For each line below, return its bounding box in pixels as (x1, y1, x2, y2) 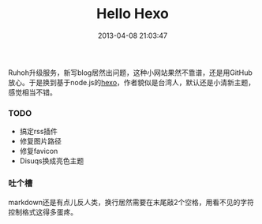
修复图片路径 (19, 136, 62, 146)
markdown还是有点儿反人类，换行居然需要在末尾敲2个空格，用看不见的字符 (8, 197, 254, 207)
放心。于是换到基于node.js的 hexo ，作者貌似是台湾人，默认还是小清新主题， (8, 77, 256, 87)
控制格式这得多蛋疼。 (8, 207, 77, 217)
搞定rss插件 (19, 127, 58, 136)
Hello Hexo (95, 5, 170, 23)
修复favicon (19, 147, 58, 156)
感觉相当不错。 (8, 88, 57, 97)
